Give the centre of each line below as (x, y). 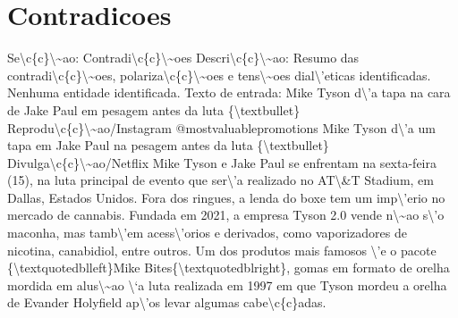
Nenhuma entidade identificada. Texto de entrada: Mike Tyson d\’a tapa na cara (229, 92)
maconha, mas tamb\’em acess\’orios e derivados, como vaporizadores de (207, 233)
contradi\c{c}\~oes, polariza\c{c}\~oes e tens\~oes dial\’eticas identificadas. (219, 75)
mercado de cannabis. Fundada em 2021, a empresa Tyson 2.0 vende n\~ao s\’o (226, 215)
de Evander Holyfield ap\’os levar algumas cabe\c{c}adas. (167, 302)
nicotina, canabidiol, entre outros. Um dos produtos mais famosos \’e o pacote (222, 250)
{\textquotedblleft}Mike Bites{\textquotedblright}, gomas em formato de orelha (229, 268)
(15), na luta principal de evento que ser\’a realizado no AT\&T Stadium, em (221, 180)
